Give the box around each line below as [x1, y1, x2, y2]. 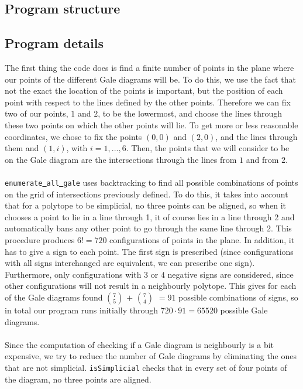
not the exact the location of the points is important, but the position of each [5, 84, 283, 97]
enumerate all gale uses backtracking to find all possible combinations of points [5, 176, 298, 188]
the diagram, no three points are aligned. [5, 373, 151, 385]
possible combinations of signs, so [178, 291, 298, 303]
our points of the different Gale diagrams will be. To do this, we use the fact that [5, 73, 296, 85]
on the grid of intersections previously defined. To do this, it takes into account [5, 187, 288, 200]
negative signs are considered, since [167, 268, 294, 280]
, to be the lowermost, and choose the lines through [98, 107, 283, 120]
